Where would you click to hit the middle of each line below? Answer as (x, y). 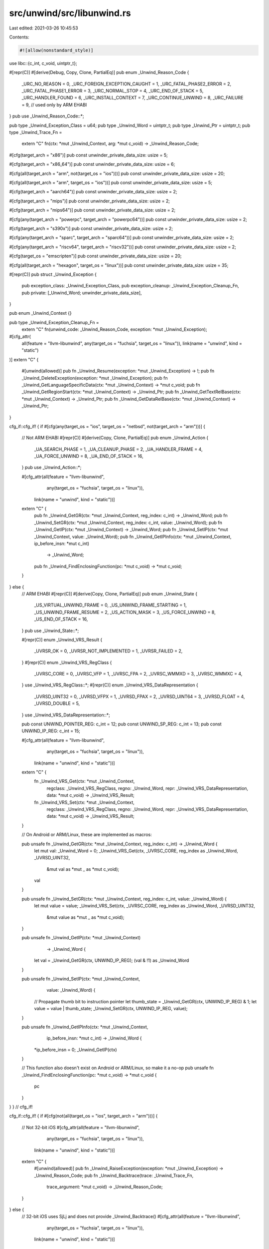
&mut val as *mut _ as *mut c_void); (83, 869)
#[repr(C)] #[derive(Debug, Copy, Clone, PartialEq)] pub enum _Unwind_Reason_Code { (99, 72)
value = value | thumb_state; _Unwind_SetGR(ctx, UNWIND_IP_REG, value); (111, 1009)
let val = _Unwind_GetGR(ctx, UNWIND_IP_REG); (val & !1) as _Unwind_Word (112, 960)
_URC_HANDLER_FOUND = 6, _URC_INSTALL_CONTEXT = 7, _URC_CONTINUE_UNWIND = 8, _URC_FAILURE (133, 98)
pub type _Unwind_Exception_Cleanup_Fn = (54, 322)
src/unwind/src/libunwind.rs (70, 13)
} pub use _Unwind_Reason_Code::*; (47, 116)
